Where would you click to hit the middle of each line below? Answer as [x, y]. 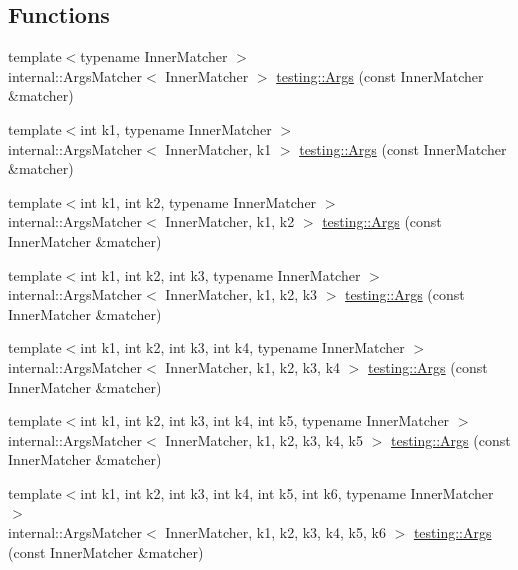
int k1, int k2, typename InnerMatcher [198, 201]
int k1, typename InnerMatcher [176, 128]
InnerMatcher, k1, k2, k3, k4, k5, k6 [275, 532]
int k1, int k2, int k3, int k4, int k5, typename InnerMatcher [265, 420]
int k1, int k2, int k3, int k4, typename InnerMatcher [242, 347]
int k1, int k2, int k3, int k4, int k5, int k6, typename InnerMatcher [287, 492]
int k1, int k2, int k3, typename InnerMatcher [220, 274]
